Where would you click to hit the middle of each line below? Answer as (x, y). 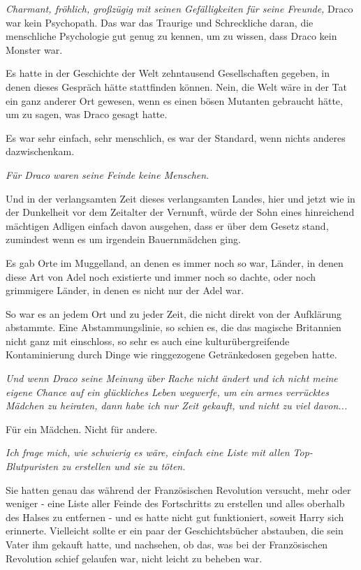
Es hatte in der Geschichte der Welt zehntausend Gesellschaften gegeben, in (168, 73)
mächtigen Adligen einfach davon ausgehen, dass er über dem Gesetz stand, (167, 225)
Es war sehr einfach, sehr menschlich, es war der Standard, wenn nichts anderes (176, 137)
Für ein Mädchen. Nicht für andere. (82, 429)
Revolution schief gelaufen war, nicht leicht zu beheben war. (134, 558)
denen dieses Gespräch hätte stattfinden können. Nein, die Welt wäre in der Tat (176, 86)
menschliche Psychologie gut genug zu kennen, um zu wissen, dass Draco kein (171, 36)
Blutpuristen (32, 466)
